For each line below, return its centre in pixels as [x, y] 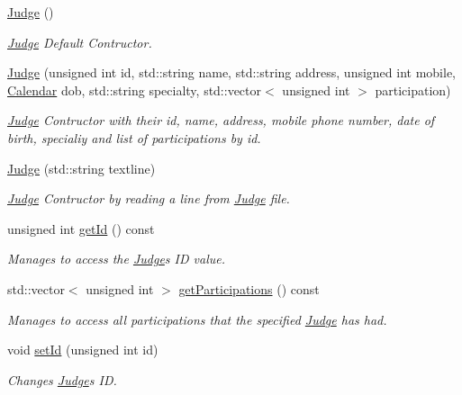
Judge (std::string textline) [82, 168]
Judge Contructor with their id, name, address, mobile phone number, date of [221, 120]
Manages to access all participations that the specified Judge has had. [197, 319]
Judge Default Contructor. [80, 42]
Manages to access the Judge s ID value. [117, 259]
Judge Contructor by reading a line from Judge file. [149, 198]
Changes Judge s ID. [62, 379]
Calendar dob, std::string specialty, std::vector [135, 90]
